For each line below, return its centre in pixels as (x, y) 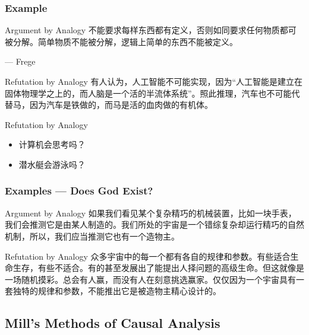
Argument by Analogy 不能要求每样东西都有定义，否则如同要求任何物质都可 (151, 30)
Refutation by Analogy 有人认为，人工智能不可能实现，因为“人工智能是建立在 (154, 81)
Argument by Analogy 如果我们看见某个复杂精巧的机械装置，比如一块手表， (151, 213)
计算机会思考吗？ (52, 144)
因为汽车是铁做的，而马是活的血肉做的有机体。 (121, 105)
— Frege (20, 61)
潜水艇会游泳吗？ (52, 164)
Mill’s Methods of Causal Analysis (113, 323)
